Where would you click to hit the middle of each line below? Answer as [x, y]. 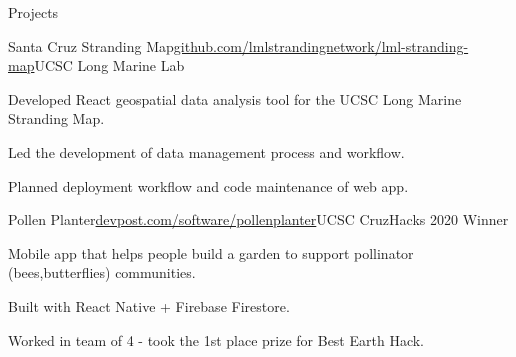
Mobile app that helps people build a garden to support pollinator [211, 252]
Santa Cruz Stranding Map [91, 45]
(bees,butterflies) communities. [102, 272]
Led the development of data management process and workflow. [206, 151]
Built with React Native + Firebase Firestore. [149, 305]
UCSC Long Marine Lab [109, 65]
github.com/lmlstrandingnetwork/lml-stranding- [321, 45]
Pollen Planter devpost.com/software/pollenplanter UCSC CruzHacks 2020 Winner [258, 219]
